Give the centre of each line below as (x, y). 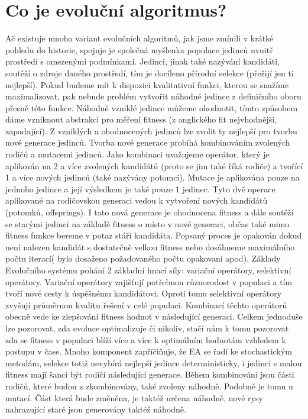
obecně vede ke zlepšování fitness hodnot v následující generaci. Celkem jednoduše (154, 316)
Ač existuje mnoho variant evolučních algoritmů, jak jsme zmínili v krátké (140, 38)
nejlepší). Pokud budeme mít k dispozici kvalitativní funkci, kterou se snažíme (147, 84)
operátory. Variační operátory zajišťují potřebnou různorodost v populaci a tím (149, 281)
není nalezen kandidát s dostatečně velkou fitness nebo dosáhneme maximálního (150, 246)
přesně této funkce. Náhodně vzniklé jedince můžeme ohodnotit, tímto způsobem (152, 107)
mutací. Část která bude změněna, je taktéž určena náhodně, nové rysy (134, 397)
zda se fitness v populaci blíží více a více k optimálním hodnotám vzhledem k (146, 339)
